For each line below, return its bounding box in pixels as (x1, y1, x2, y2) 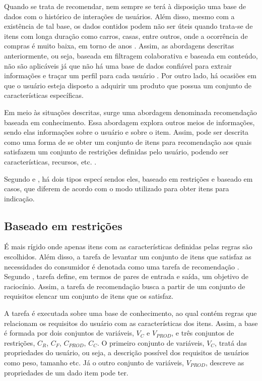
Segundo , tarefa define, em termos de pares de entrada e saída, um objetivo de (4, 271, 248, 282)
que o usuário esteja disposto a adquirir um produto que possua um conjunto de (4, 80, 252, 90)
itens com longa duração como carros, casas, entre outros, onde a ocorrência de (4, 30, 248, 41)
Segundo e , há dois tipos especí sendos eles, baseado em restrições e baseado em (4, 173, 253, 184)
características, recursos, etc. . (4, 156, 97, 167)
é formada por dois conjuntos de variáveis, (4, 328, 134, 338)
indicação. (4, 193, 35, 203)
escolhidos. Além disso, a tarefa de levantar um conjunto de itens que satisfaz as (4, 251, 251, 262)
